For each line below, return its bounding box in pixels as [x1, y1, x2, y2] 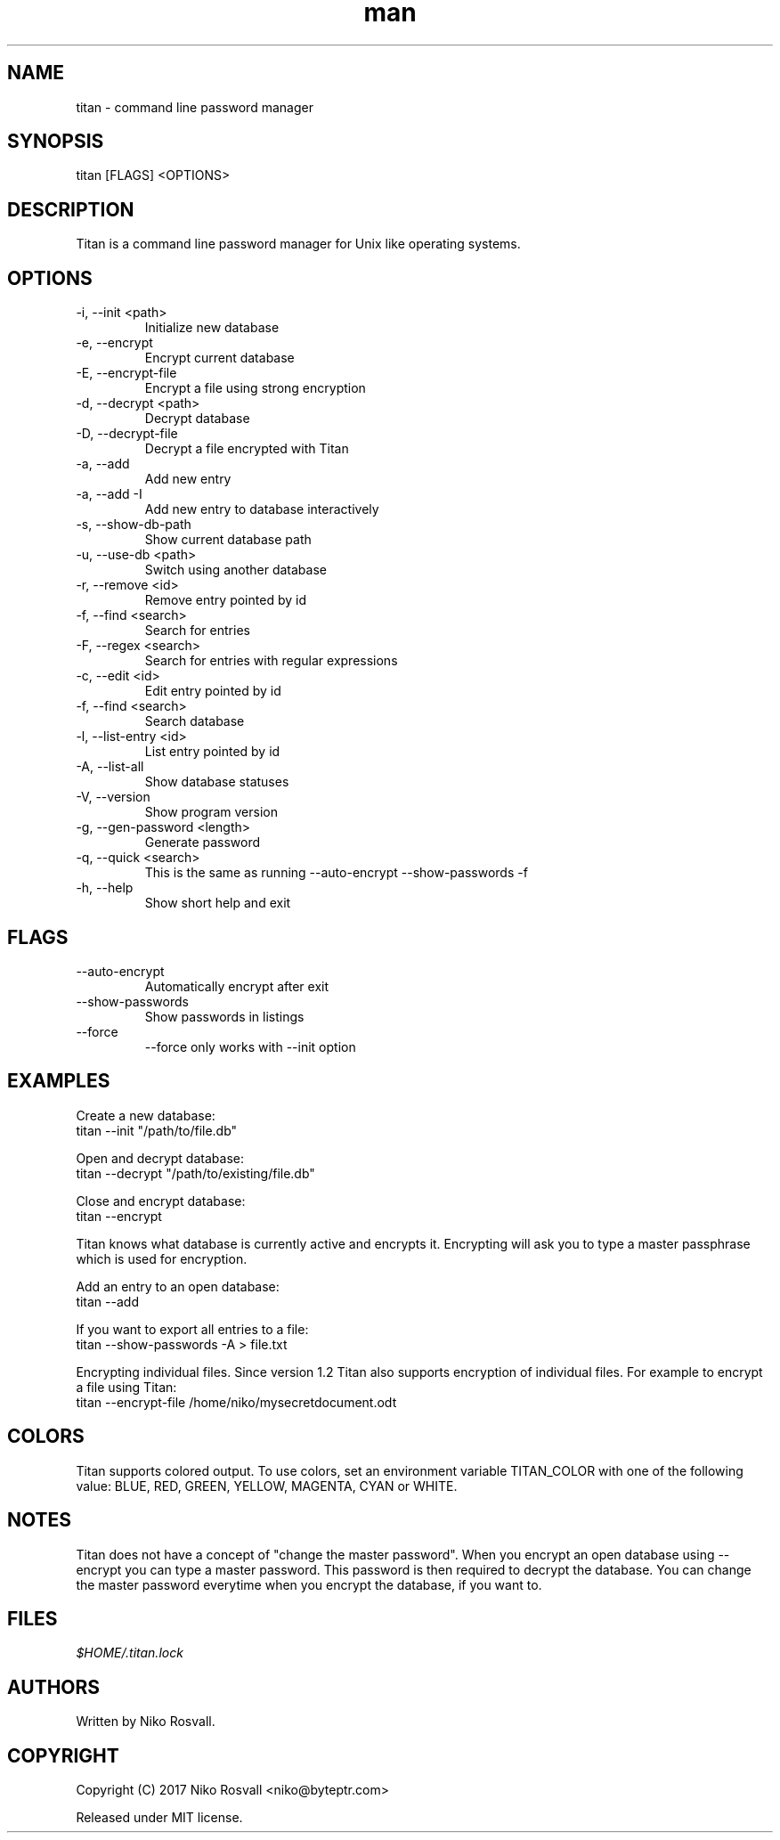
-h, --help [76, 880, 134, 896]
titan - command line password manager [76, 99, 313, 115]
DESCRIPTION [7, 198, 134, 221]
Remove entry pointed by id [144, 592, 306, 608]
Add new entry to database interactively [144, 501, 379, 517]
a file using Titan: [76, 1379, 177, 1395]
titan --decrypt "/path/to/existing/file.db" [76, 1165, 315, 1181]
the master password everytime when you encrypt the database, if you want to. [76, 1576, 542, 1592]
